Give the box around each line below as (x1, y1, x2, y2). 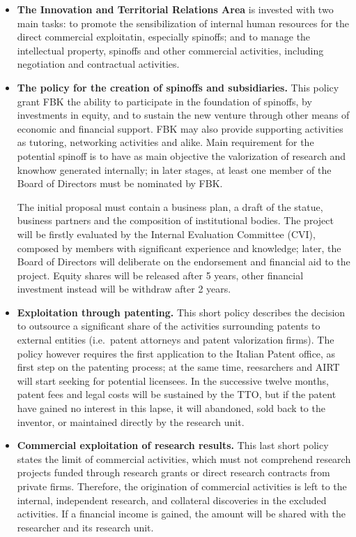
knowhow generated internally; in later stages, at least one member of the (17, 162, 332, 177)
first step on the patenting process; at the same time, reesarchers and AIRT (17, 360, 340, 374)
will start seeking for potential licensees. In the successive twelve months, (17, 373, 329, 388)
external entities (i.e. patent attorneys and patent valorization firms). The (17, 332, 334, 347)
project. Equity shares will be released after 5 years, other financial (17, 267, 304, 282)
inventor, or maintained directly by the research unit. (17, 414, 245, 429)
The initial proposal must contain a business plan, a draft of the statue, (17, 199, 323, 214)
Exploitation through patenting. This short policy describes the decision (17, 304, 346, 319)
